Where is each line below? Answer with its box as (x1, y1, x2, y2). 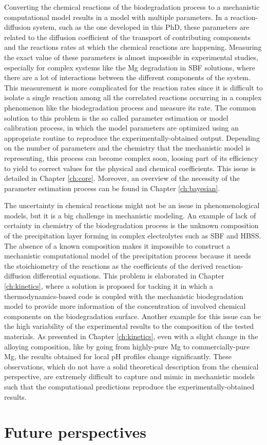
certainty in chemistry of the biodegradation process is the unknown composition (4, 220, 259, 231)
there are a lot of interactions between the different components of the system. (4, 72, 251, 83)
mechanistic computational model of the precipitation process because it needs (4, 250, 251, 261)
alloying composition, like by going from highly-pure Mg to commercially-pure (4, 341, 250, 351)
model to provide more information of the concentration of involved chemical (4, 301, 246, 311)
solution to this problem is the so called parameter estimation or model (4, 112, 228, 123)
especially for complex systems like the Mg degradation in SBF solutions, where (4, 62, 255, 72)
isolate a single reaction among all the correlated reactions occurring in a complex (4, 92, 262, 103)
